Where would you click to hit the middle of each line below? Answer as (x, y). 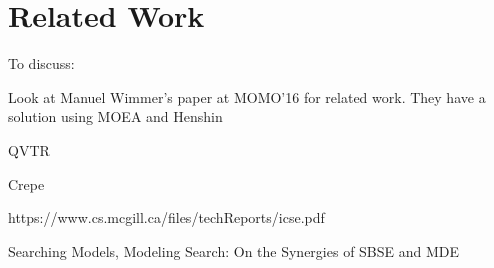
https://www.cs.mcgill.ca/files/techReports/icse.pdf (166, 217)
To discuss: (41, 63)
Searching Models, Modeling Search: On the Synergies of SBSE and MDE (234, 250)
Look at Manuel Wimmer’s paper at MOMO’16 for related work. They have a (247, 96)
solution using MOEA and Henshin (115, 116)
